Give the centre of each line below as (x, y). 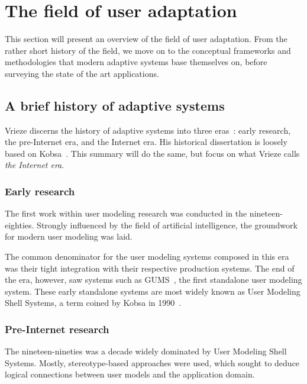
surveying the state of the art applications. (82, 73)
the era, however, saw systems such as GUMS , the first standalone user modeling (153, 280)
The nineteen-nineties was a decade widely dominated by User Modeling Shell (146, 351)
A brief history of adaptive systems (115, 105)
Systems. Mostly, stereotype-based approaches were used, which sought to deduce (152, 362)
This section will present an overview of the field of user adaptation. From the (146, 39)
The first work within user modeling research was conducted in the (126, 213)
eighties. (20, 225)
